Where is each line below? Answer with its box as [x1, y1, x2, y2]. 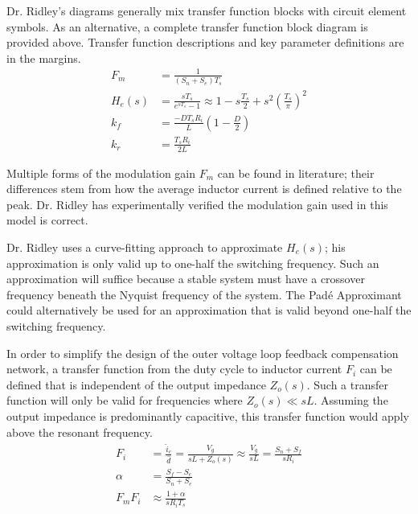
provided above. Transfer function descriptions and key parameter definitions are [6, 34, 404, 51]
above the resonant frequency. [6, 423, 153, 440]
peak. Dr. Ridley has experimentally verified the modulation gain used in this [6, 195, 388, 212]
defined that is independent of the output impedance [6, 376, 266, 393]
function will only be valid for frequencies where [6, 392, 243, 409]
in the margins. [6, 49, 81, 66]
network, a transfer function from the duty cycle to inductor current [6, 360, 342, 377]
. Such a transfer [306, 376, 388, 393]
